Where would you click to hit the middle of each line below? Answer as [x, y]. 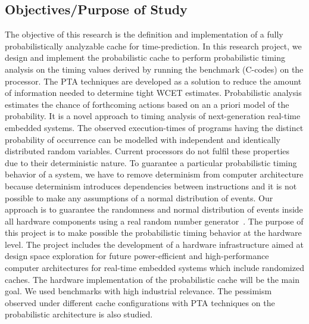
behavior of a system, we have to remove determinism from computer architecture [154, 174]
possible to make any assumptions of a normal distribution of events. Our [139, 197]
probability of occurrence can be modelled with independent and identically [143, 139]
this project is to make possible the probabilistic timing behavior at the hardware [153, 233]
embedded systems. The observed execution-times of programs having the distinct [154, 127]
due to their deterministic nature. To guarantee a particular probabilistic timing [151, 162]
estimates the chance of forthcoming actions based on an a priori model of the [147, 104]
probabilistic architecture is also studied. [79, 314]
